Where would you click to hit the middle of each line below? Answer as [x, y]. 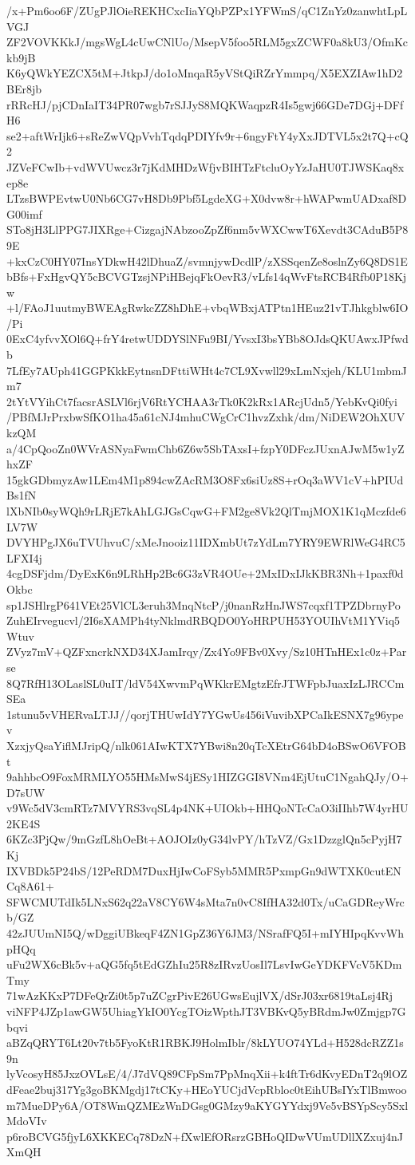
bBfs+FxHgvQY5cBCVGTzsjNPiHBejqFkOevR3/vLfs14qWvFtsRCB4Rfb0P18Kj [207, 276]
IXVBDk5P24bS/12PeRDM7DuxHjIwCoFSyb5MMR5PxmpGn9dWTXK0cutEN [204, 870]
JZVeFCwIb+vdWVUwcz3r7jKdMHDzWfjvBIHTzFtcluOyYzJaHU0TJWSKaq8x [206, 166]
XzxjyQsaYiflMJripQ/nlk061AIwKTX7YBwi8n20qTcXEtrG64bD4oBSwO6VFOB [206, 745]
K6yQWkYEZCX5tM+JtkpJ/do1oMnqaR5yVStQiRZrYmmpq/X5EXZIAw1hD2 [205, 73]
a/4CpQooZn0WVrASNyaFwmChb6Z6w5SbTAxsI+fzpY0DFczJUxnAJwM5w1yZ [206, 448]
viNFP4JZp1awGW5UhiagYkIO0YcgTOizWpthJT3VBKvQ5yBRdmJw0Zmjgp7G [206, 1011]
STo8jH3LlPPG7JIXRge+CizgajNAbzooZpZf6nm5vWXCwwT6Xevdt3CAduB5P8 [207, 229]
